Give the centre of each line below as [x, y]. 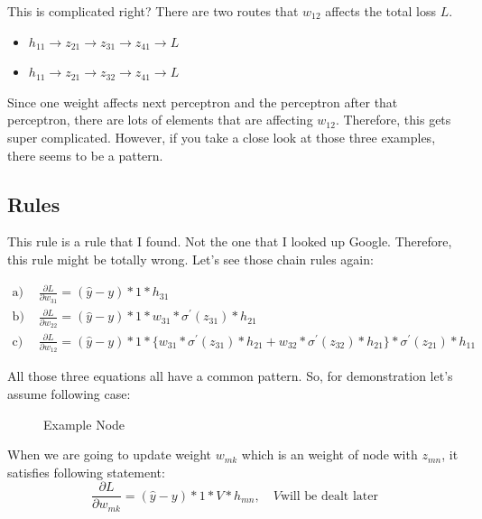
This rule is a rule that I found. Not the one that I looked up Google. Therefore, [230, 241]
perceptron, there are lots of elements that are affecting [160, 120]
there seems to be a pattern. [85, 155]
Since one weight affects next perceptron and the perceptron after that [203, 102]
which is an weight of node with [329, 454]
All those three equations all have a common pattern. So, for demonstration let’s [230, 376]
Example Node [84, 424]
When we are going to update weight [109, 454]
